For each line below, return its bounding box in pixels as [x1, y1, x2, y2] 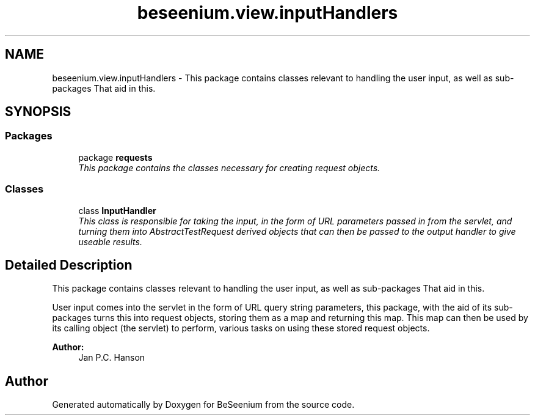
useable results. [78, 236, 142, 247]
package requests [78, 152, 153, 163]
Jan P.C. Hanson [78, 352, 145, 363]
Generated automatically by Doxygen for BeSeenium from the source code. [52, 399, 355, 410]
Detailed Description [5, 257, 133, 273]
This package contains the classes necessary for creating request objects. [78, 162, 380, 173]
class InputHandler [78, 205, 156, 216]
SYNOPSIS [5, 104, 71, 120]
